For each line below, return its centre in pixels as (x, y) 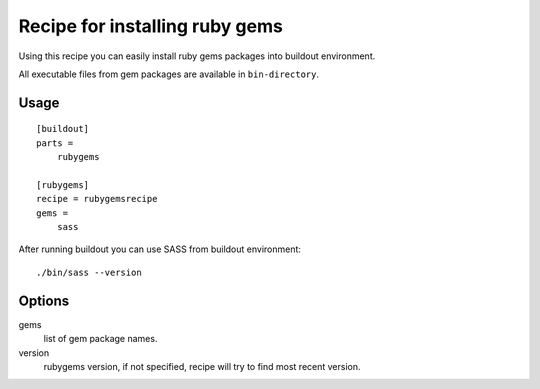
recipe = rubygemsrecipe (97, 199)
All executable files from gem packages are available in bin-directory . (169, 74)
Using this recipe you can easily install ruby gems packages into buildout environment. (197, 56)
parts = (55, 143)
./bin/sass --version (89, 272)
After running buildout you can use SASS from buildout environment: (160, 249)
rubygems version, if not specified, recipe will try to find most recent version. (202, 366)
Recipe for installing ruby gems (151, 26)
